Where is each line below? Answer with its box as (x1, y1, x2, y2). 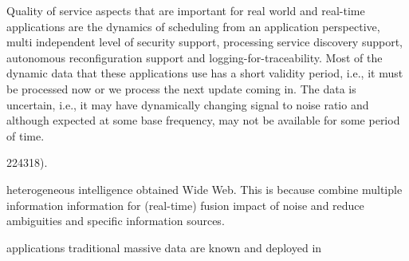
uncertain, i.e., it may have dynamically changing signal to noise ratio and (6, 96, 369, 113)
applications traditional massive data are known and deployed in (6, 239, 322, 255)
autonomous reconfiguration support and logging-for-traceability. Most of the (6, 49, 383, 65)
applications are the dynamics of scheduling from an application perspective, (6, 18, 380, 34)
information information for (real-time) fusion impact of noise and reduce (6, 196, 364, 213)
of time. (6, 127, 45, 144)
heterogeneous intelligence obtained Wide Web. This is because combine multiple (6, 180, 403, 197)
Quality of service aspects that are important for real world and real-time (6, 2, 365, 18)
